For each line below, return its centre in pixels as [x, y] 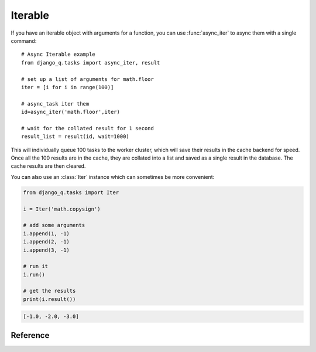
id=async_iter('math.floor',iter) [71, 112]
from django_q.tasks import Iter [71, 192]
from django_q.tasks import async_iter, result [91, 62]
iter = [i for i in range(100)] [68, 87]
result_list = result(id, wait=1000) [75, 137]
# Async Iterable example [59, 55]
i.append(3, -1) [47, 250]
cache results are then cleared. [48, 166]
